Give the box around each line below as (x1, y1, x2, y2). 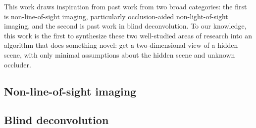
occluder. (4, 59, 31, 69)
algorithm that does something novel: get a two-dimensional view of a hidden (4, 40, 238, 50)
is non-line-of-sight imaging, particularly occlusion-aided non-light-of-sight (4, 11, 228, 21)
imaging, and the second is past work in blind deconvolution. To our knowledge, (4, 21, 247, 31)
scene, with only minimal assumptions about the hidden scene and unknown (4, 49, 235, 60)
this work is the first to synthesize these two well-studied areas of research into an (4, 30, 252, 40)
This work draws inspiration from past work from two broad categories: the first (4, 1, 247, 11)
